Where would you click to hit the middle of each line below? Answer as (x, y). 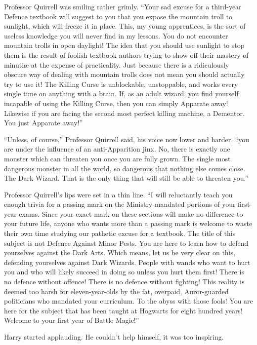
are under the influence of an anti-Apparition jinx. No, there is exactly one (117, 149)
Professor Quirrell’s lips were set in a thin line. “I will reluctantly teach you (118, 194)
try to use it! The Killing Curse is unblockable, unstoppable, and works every (121, 84)
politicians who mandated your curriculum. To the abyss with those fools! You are (128, 301)
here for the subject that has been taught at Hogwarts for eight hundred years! (123, 310)
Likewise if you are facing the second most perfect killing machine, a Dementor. (124, 113)
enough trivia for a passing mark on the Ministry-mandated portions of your (120, 204)
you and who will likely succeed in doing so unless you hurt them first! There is (124, 272)
